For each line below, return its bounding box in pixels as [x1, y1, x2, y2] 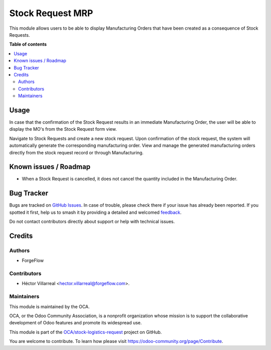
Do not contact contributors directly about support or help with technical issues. [9, 219, 175, 225]
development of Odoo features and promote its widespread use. [9, 320, 142, 326]
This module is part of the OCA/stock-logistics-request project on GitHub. [9, 329, 162, 335]
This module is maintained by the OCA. [9, 303, 90, 309]
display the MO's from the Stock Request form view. [9, 126, 117, 132]
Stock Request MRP [9, 8, 93, 19]
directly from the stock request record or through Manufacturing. [9, 149, 144, 155]
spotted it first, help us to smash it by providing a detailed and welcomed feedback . [9, 209, 182, 215]
